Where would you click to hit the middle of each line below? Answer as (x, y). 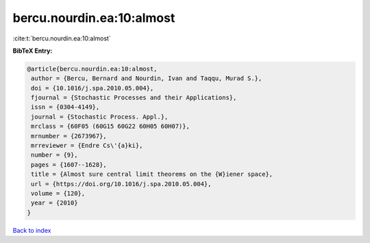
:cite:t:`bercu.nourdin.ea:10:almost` (62, 38)
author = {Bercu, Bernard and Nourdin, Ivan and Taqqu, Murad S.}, (147, 78)
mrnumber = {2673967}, (69, 136)
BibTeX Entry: (33, 51)
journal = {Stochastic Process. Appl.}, (100, 117)
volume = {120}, (58, 193)
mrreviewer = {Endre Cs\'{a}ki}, (87, 146)
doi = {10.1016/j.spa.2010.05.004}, (92, 88)
